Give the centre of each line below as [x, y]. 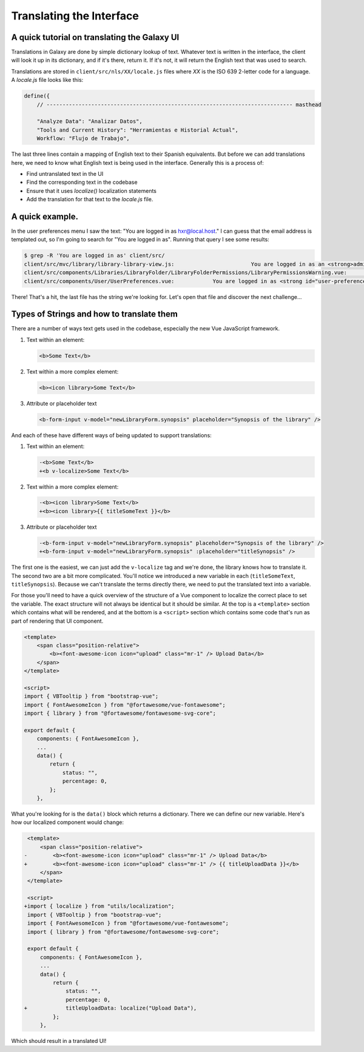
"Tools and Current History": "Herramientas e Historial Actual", [138, 130]
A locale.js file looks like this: [47, 80]
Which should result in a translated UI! [59, 1040]
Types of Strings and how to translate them [95, 314]
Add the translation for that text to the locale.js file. [90, 199]
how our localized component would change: [68, 822]
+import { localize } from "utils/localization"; [99, 906]
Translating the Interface [75, 16]
